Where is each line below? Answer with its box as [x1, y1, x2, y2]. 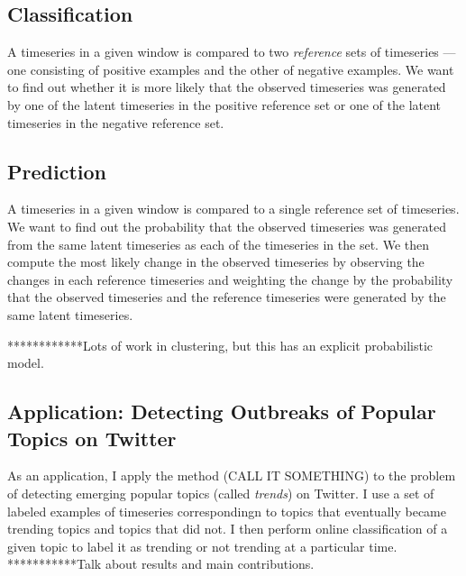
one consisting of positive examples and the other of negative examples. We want [7, 59, 454, 78]
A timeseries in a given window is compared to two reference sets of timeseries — [7, 42, 456, 61]
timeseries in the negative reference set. [7, 113, 224, 132]
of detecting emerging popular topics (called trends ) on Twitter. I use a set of [7, 483, 434, 502]
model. [7, 353, 44, 372]
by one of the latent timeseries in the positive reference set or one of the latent [7, 95, 442, 114]
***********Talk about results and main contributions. [7, 554, 315, 573]
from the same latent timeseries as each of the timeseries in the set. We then [7, 234, 429, 253]
